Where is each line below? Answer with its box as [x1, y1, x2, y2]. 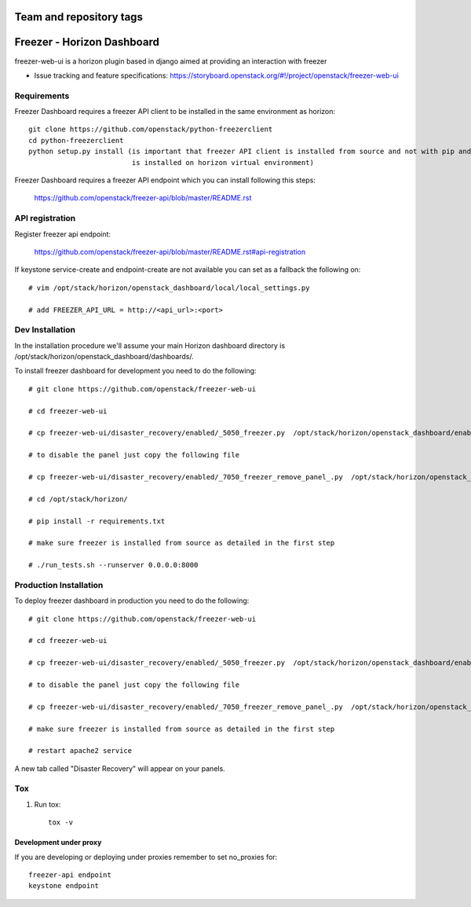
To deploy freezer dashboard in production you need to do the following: [14, 596, 250, 605]
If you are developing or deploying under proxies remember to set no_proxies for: [14, 852, 278, 861]
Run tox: [34, 799, 61, 809]
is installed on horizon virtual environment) [131, 158, 314, 167]
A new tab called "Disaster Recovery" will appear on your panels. [14, 763, 225, 773]
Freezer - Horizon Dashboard [14, 35, 160, 49]
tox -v [48, 818, 74, 827]
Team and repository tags [14, 10, 143, 24]
